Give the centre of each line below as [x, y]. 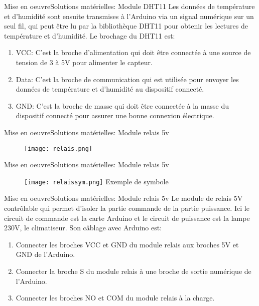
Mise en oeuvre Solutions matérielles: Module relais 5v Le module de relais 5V [123, 198]
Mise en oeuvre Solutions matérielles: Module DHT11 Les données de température [129, 6]
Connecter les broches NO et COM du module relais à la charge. [115, 298]
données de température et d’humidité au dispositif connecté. [110, 89]
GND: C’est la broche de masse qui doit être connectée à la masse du [122, 105]
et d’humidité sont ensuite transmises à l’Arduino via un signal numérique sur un [129, 16]
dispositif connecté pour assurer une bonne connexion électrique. [115, 115]
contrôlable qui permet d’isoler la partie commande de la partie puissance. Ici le [127, 208]
